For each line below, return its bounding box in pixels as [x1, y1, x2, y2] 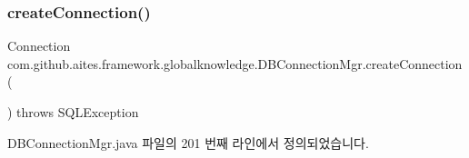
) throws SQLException [7, 103, 139, 121]
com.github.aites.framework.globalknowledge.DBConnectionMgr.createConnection [7, 54, 463, 73]
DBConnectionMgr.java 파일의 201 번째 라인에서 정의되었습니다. [7, 133, 369, 152]
